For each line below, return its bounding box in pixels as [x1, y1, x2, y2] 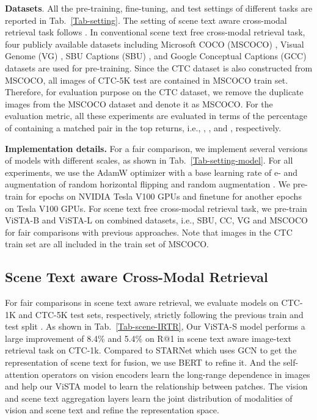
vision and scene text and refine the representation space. [5, 404, 219, 416]
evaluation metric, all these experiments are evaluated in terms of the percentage [5, 109, 308, 122]
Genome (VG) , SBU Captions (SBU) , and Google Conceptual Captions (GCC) [5, 49, 307, 62]
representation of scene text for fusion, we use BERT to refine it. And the [5, 356, 280, 369]
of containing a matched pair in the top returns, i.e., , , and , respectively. [5, 121, 282, 134]
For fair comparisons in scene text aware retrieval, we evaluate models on [5, 296, 279, 309]
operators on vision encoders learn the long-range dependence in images [42, 367, 310, 380]
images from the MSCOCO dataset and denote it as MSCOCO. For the [5, 97, 273, 110]
